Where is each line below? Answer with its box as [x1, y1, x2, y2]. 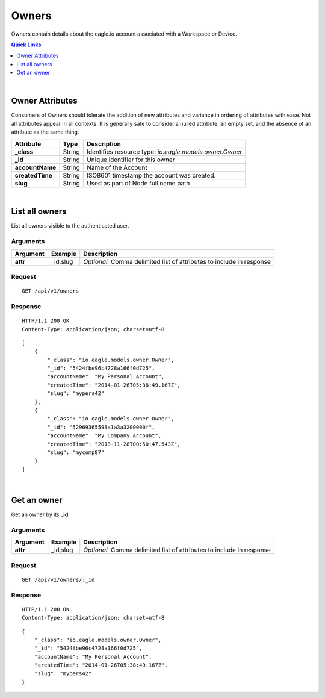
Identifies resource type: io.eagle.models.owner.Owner [86, 148, 243, 156]
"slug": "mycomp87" [47, 449, 105, 456]
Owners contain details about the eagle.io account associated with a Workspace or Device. [11, 30, 237, 37]
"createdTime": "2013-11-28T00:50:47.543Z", [47, 440, 181, 447]
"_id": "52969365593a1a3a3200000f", [47, 423, 156, 431]
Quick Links [11, 41, 42, 48]
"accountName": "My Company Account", [47, 432, 162, 439]
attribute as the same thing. [11, 128, 79, 136]
